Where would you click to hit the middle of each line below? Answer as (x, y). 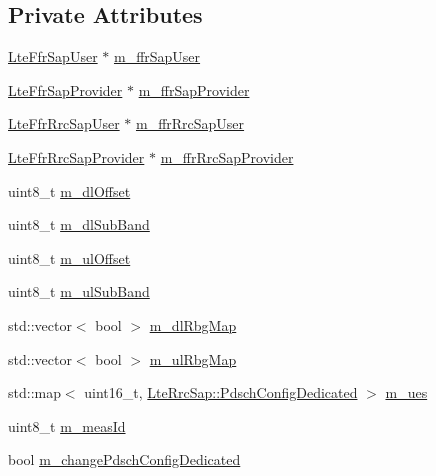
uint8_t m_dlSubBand (79, 224)
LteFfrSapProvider (65, 89)
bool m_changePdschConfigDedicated (124, 459)
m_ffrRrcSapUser (190, 123)
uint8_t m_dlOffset (69, 190)
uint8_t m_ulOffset (69, 257)
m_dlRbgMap (193, 324)
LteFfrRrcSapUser (64, 123)
